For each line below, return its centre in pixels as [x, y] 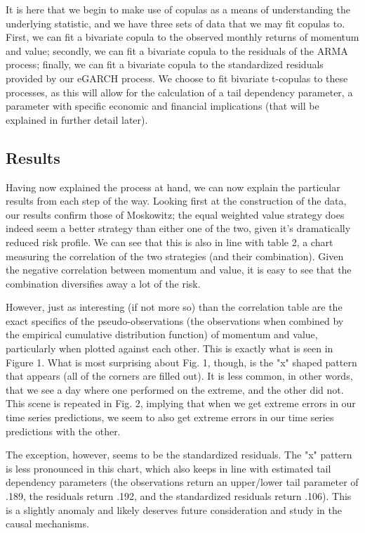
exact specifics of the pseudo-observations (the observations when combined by [175, 320]
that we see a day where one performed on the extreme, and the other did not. [175, 389]
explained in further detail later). [77, 119]
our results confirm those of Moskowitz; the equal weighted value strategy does [175, 214]
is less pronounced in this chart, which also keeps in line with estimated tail [168, 468]
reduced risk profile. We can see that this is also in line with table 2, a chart [170, 242]
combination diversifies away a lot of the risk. [103, 283]
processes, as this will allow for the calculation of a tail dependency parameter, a [179, 92]
